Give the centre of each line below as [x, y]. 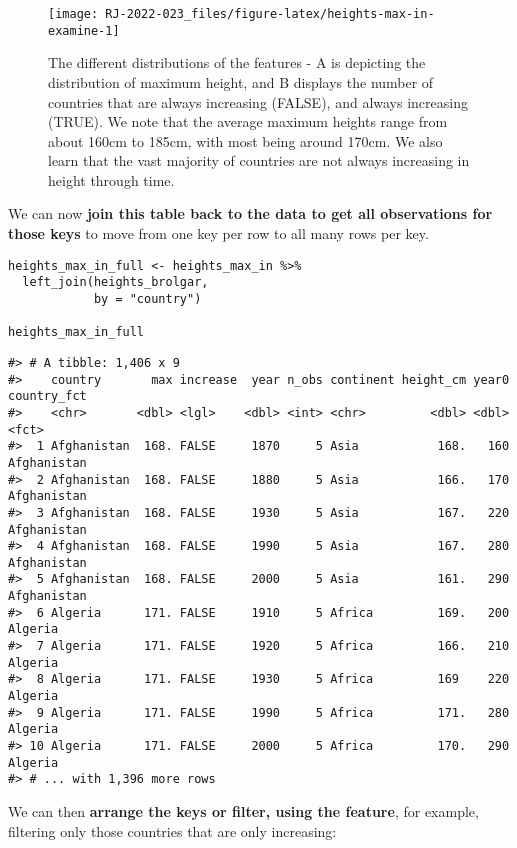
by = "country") [147, 298]
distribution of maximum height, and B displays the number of [241, 81]
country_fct [47, 396]
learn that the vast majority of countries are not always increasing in [259, 160]
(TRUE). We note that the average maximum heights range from [248, 121]
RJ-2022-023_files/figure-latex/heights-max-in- [270, 14]
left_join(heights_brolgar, [115, 282]
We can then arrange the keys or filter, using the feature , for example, [243, 811]
